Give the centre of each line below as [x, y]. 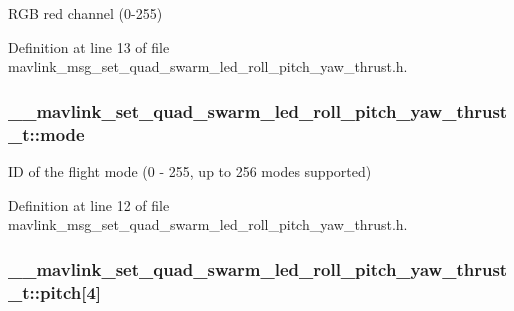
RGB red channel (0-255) [85, 13]
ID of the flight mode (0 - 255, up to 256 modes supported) [190, 170]
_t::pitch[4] [55, 291]
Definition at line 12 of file [89, 204]
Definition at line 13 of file [89, 46]
